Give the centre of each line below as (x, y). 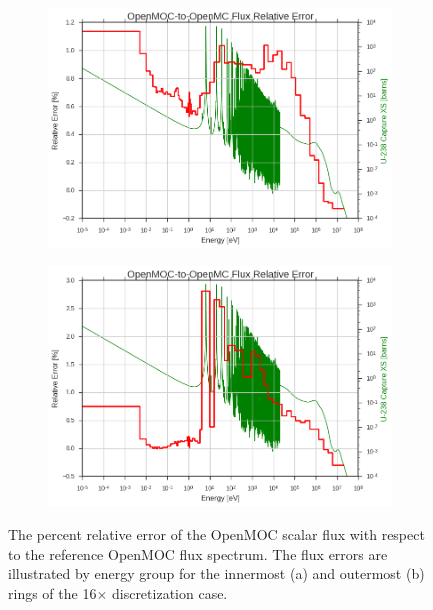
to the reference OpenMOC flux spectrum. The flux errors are (198, 553)
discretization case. (169, 592)
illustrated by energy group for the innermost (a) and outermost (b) (216, 573)
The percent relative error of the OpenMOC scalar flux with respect (216, 533)
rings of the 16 (52, 592)
